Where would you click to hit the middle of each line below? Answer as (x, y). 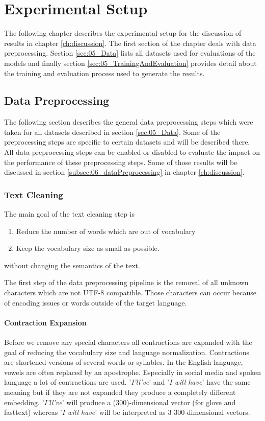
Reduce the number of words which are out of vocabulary (106, 231)
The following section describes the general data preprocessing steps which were (129, 122)
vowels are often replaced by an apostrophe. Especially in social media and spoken (132, 372)
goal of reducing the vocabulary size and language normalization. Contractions (127, 352)
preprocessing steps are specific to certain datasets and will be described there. (127, 142)
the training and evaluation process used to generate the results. (104, 73)
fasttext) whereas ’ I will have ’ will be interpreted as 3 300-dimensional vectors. (127, 412)
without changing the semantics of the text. (72, 265)
